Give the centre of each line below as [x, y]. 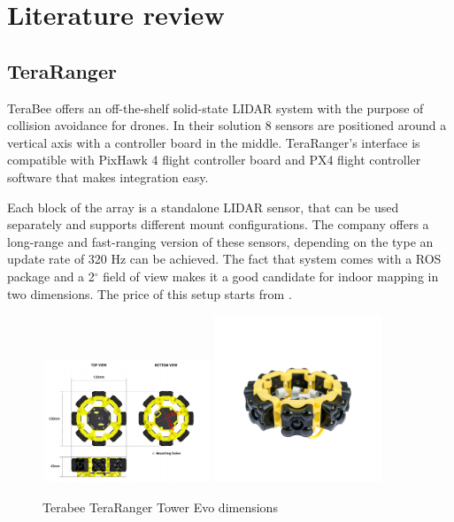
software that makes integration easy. [108, 177]
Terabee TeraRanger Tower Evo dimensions [160, 507]
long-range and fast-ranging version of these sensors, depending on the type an [220, 241]
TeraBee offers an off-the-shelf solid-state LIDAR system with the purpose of [215, 107]
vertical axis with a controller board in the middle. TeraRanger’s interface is [214, 142]
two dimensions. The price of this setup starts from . [150, 293]
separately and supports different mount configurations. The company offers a [218, 224]
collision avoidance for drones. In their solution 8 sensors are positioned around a [227, 125]
